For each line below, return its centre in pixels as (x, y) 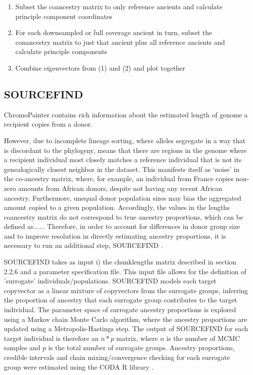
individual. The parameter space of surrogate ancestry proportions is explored (120, 309)
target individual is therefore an (51, 338)
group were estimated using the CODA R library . (79, 366)
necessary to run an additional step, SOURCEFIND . (83, 245)
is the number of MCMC (203, 338)
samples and (22, 347)
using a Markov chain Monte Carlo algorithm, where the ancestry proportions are (126, 319)
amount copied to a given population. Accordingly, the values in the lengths (117, 207)
